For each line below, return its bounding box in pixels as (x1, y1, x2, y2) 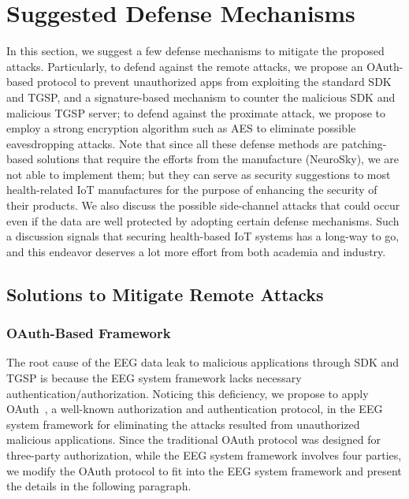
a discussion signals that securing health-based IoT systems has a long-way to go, (6, 228, 400, 244)
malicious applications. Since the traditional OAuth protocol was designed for (6, 431, 381, 448)
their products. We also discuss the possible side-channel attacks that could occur (6, 197, 400, 214)
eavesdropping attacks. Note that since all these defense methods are (6, 135, 338, 151)
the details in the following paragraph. (6, 478, 191, 494)
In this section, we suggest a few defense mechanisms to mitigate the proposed (6, 43, 385, 59)
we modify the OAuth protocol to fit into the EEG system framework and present (6, 462, 402, 479)
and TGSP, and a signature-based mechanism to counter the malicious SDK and (6, 88, 396, 105)
